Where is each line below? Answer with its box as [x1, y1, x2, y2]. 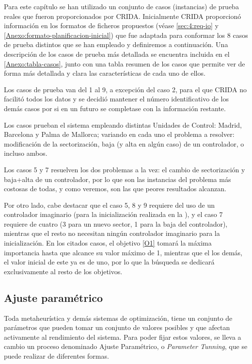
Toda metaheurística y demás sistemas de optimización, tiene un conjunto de [4, 313, 233, 323]
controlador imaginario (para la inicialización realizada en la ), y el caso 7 [4, 209, 223, 219]
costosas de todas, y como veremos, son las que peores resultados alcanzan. [4, 183, 226, 194]
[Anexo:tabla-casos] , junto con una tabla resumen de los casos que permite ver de [4, 58, 245, 68]
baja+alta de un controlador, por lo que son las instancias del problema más [4, 174, 231, 184]
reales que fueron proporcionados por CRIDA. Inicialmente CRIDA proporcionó [4, 11, 241, 21]
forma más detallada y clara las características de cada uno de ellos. [4, 68, 205, 78]
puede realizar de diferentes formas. [4, 351, 109, 361]
